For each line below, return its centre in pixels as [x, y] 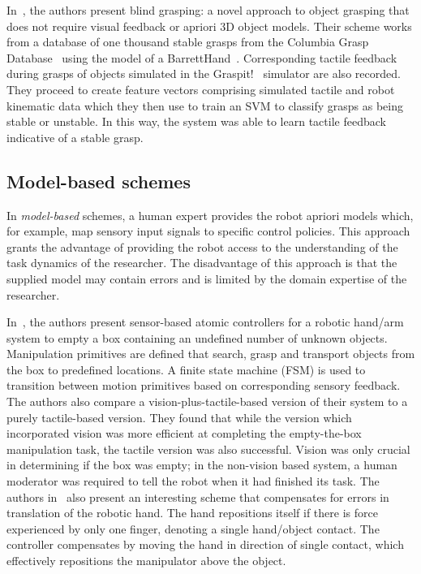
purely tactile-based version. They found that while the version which [179, 417]
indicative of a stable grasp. [75, 137]
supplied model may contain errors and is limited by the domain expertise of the [207, 278]
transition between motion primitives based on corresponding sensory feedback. [204, 385]
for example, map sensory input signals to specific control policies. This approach [208, 231]
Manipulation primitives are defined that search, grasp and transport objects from [211, 354]
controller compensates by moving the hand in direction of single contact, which [205, 544]
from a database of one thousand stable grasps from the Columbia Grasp [188, 42]
